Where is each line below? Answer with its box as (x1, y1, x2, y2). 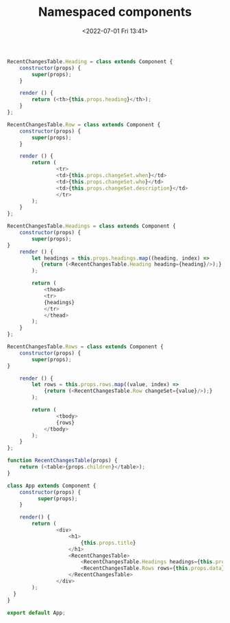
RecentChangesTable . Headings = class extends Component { (7, 223, 176, 230)
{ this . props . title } (80, 539, 136, 546)
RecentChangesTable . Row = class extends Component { (7, 121, 161, 128)
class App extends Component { (7, 482, 97, 489)
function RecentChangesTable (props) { (7, 457, 118, 464)
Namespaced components (38, 4, 192, 20)
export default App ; (7, 609, 66, 616)
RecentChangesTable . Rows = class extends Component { (7, 343, 164, 350)
